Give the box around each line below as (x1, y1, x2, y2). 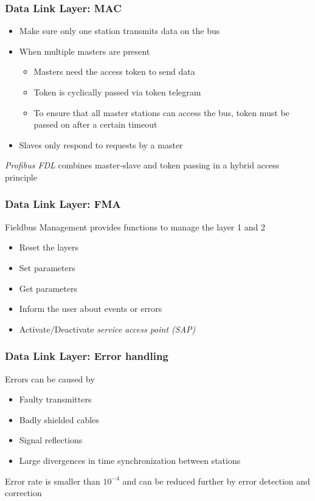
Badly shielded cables (19, 413, 99, 426)
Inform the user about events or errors (19, 302, 162, 315)
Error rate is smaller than (5, 474, 100, 487)
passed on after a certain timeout (33, 118, 157, 131)
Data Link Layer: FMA (5, 196, 121, 212)
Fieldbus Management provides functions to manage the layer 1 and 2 (5, 220, 265, 233)
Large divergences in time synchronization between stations (19, 454, 241, 466)
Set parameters (19, 261, 75, 274)
